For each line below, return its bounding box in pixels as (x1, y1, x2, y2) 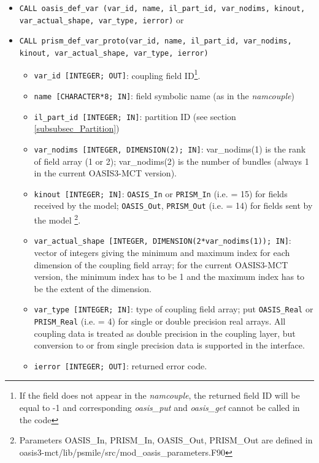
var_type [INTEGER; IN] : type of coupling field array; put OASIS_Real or (34, 303, 313, 315)
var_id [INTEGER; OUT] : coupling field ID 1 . (34, 67, 201, 81)
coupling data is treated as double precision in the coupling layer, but (34, 326, 296, 339)
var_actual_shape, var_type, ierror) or (19, 13, 184, 26)
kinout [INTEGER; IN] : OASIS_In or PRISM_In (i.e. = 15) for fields (34, 187, 288, 200)
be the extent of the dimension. (34, 282, 152, 295)
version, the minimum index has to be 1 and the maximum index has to (34, 270, 305, 283)
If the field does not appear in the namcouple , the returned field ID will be (19, 389, 300, 402)
